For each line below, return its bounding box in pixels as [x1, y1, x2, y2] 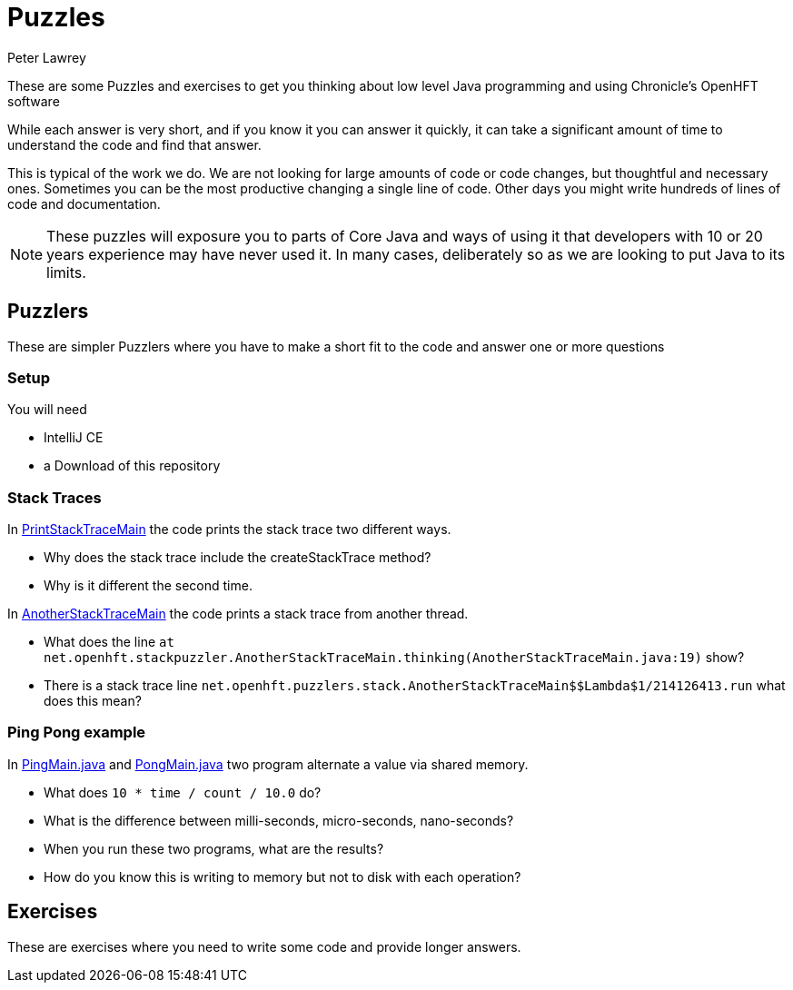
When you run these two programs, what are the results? [44, 840, 384, 856]
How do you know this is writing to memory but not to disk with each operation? [44, 868, 521, 885]
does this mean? [44, 693, 142, 709]
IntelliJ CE [44, 430, 104, 446]
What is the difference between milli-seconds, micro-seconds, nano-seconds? [44, 812, 514, 828]
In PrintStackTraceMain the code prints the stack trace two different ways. [7, 521, 451, 538]
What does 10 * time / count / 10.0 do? [44, 784, 322, 800]
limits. [46, 262, 86, 282]
